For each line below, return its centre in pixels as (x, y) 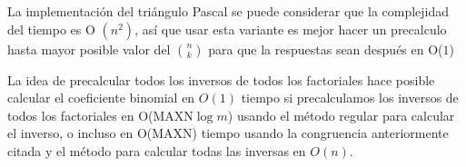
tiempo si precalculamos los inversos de (350, 98)
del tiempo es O (51, 29)
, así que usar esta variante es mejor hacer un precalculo (291, 29)
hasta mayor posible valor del (89, 49)
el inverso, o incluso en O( (80, 133)
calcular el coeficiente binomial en (101, 98)
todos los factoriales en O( (80, 115)
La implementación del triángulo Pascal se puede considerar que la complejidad (228, 11)
